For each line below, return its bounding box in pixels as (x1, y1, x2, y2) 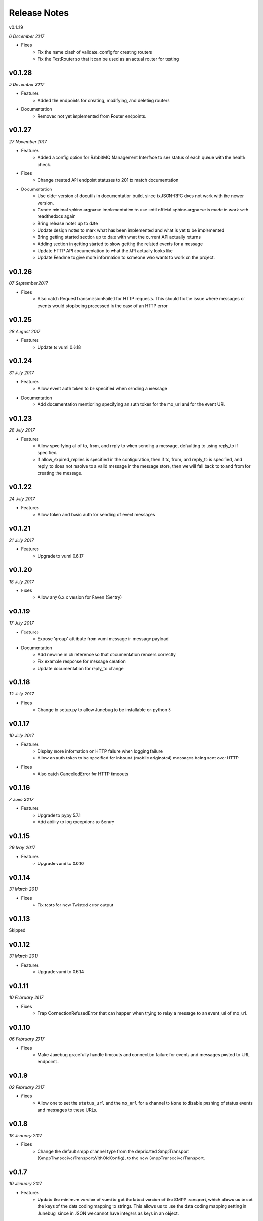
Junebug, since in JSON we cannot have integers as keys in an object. (38, 1210, 179, 1216)
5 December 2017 (9, 82, 45, 87)
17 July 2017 (9, 620, 34, 626)
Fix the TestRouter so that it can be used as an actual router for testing (38, 56, 179, 62)
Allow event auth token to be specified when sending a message (38, 386, 168, 392)
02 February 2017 (9, 1084, 45, 1090)
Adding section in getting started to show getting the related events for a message (38, 241, 203, 247)
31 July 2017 (9, 370, 34, 376)
